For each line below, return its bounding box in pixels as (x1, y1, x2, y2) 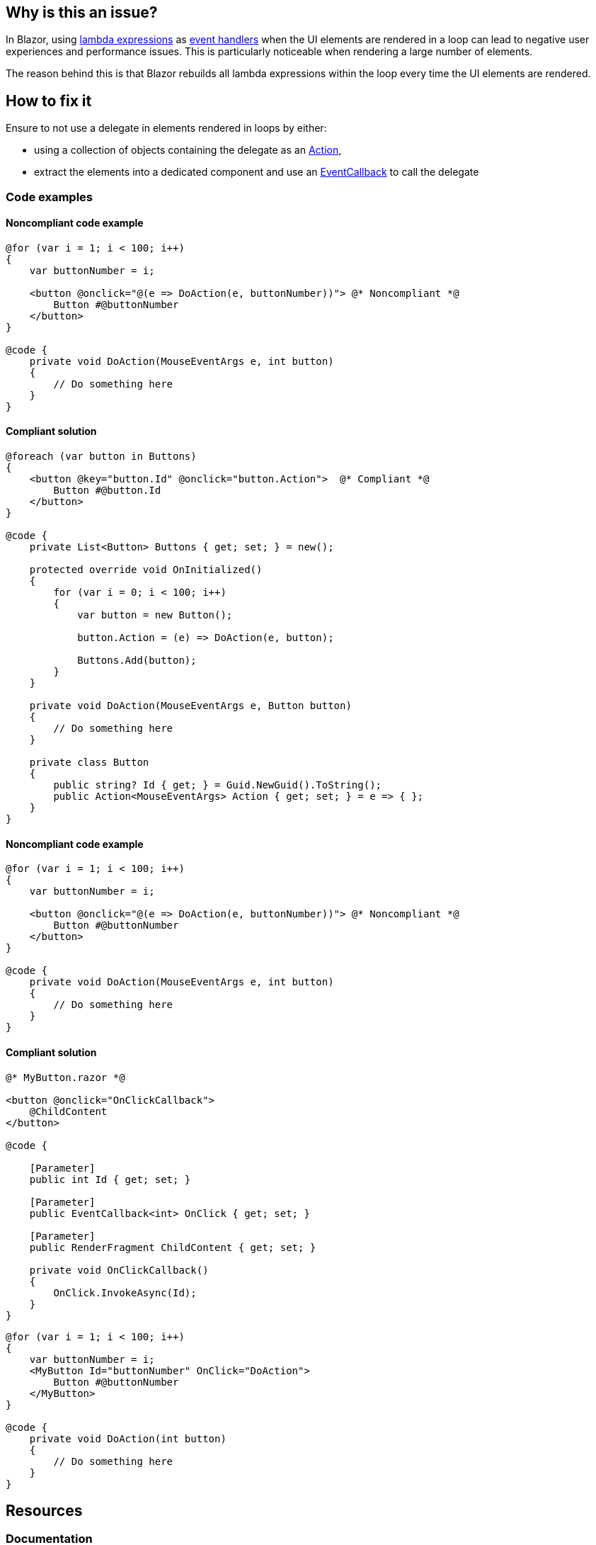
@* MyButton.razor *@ (6, 1071, 125, 1083)
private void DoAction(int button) (29, 1432, 227, 1444)
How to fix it (6, 91, 92, 110)
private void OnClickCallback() (29, 1264, 209, 1276)
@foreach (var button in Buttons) (6, 451, 197, 463)
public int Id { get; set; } (29, 1173, 191, 1185)
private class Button (29, 757, 149, 769)
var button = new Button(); (77, 609, 233, 621)
